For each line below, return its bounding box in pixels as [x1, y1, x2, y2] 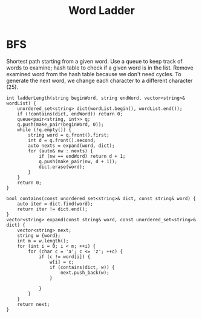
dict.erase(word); [38, 164, 85, 170]
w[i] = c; [49, 259, 74, 265]
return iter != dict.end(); [17, 206, 88, 212]
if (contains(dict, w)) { [49, 264, 115, 270]
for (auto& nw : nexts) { [28, 148, 94, 154]
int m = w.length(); [17, 238, 69, 244]
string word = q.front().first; [28, 132, 110, 138]
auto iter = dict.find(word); [17, 201, 94, 207]
